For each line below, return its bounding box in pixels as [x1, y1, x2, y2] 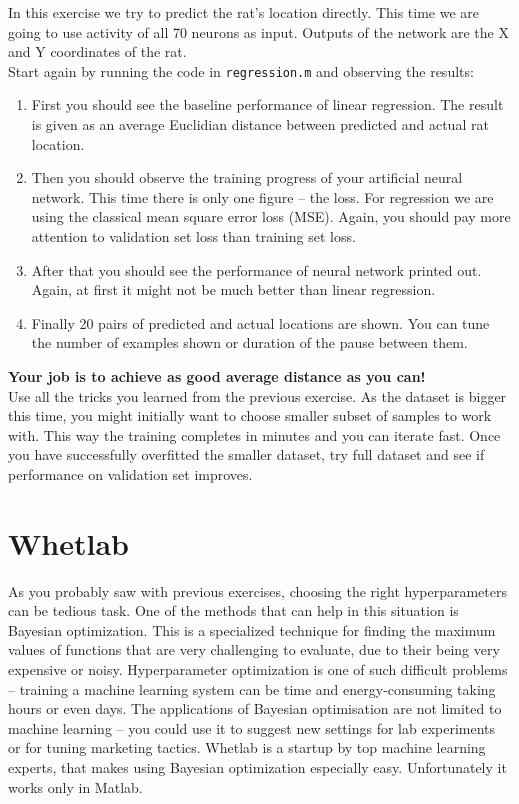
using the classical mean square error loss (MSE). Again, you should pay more [31, 206, 511, 227]
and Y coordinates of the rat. [8, 41, 187, 62]
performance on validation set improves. [8, 463, 253, 484]
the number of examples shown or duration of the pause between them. [31, 332, 468, 353]
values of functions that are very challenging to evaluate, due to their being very [8, 639, 500, 660]
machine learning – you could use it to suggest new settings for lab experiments [8, 717, 496, 738]
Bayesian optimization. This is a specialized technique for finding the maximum [8, 619, 496, 640]
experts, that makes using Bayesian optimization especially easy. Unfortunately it [8, 757, 507, 777]
